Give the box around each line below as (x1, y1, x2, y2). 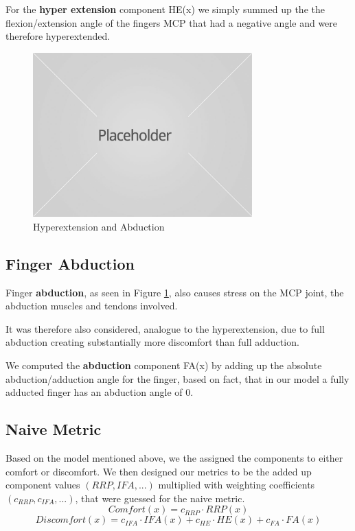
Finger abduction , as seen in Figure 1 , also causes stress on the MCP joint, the (5, 285, 344, 299)
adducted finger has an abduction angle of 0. (5, 385, 194, 399)
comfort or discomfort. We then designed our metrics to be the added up (5, 464, 312, 478)
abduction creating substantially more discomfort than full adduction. (5, 335, 299, 349)
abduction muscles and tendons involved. (5, 298, 178, 313)
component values (5, 477, 80, 492)
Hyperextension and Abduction (33, 219, 165, 233)
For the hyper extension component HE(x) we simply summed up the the (5, 2, 325, 16)
